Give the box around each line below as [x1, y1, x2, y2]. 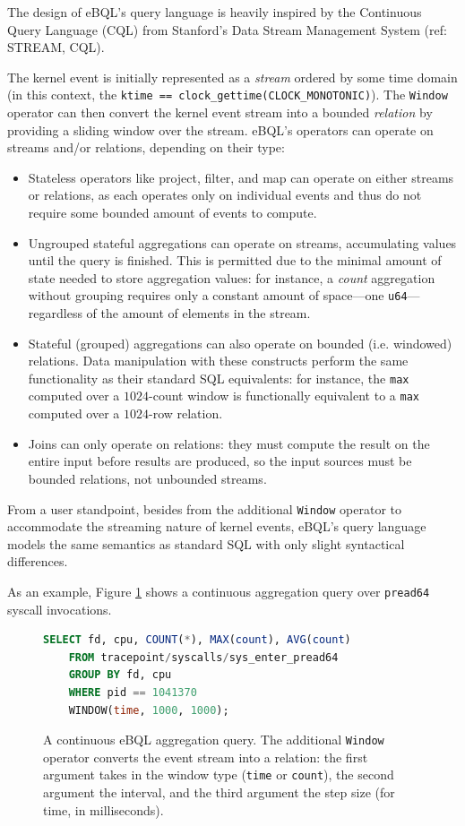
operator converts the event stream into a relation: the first [43, 747, 368, 766]
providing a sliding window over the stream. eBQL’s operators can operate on [7, 120, 434, 139]
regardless [28, 304, 82, 323]
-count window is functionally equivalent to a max [149, 386, 419, 405]
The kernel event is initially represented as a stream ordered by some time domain [7, 67, 458, 86]
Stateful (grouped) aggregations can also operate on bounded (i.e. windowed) [28, 333, 452, 352]
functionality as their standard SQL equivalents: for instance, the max [28, 368, 409, 387]
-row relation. [149, 404, 223, 423]
